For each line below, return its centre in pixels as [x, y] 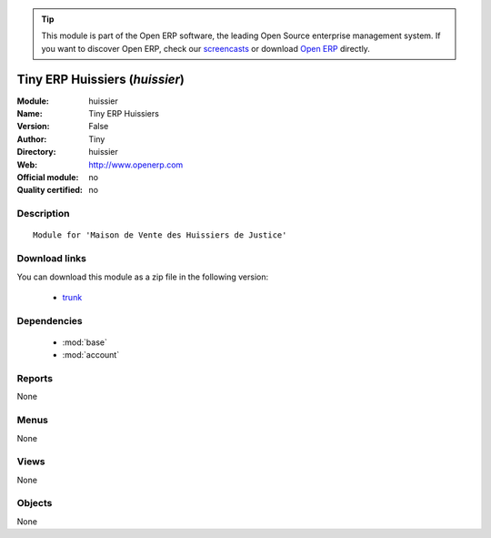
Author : [32, 139]
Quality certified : [50, 190]
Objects [35, 503]
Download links [51, 259]
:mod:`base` [85, 342]
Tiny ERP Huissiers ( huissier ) [101, 79]
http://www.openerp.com [136, 165]
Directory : [36, 152]
